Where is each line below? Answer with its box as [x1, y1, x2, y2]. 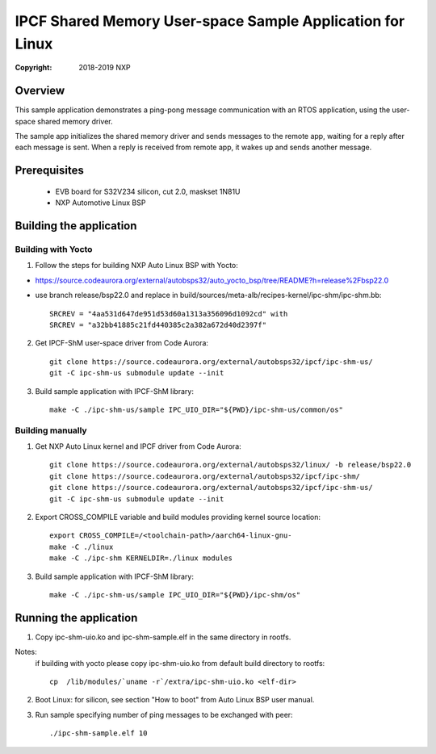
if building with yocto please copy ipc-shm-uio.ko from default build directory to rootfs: [35, 658, 325, 668]
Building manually [15, 425, 88, 436]
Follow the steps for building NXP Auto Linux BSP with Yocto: [35, 261, 238, 270]
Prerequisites [15, 164, 84, 178]
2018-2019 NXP [78, 63, 131, 73]
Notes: [15, 647, 37, 657]
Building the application [15, 219, 137, 233]
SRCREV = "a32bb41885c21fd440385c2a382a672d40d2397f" [49, 320, 266, 329]
